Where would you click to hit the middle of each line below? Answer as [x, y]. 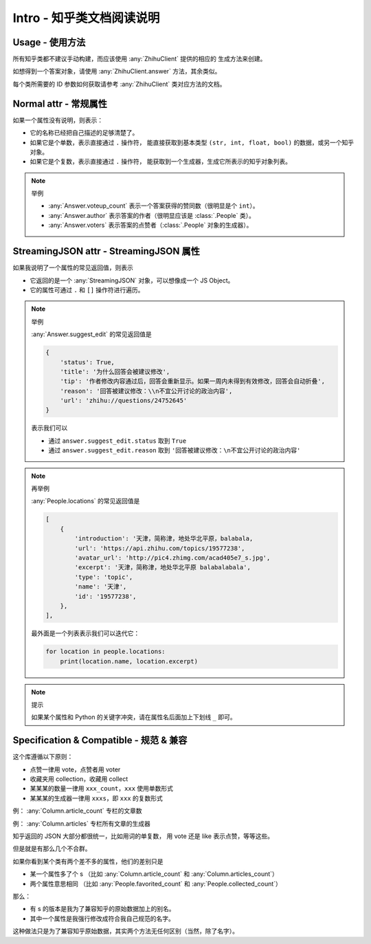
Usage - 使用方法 [49, 42]
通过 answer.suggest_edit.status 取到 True [117, 441]
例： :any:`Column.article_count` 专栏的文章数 [77, 811]
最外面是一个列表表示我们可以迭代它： [86, 633]
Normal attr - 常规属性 [60, 103]
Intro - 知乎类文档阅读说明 [86, 18]
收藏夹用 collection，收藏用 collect [79, 779]
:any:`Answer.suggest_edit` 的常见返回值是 [92, 334]
